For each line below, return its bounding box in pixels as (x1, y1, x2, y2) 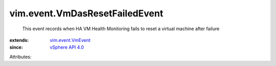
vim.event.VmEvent (50, 37, 91, 43)
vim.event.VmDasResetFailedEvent (9, 8, 164, 19)
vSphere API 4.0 (50, 44, 84, 51)
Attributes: (9, 54, 32, 60)
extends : (9, 37, 29, 43)
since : (9, 44, 23, 51)
